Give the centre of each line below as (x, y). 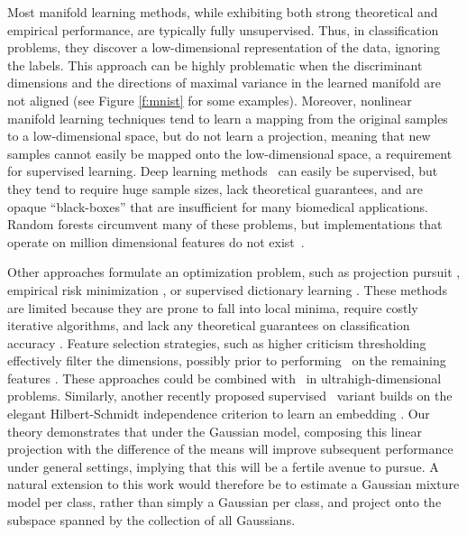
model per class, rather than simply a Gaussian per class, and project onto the (224, 502)
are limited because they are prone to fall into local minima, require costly (213, 307)
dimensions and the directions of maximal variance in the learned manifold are (224, 83)
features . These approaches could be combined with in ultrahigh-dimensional (224, 378)
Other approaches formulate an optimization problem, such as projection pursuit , (234, 272)
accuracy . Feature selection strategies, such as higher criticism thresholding (217, 342)
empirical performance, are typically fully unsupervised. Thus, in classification (223, 29)
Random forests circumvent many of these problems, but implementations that (225, 224)
